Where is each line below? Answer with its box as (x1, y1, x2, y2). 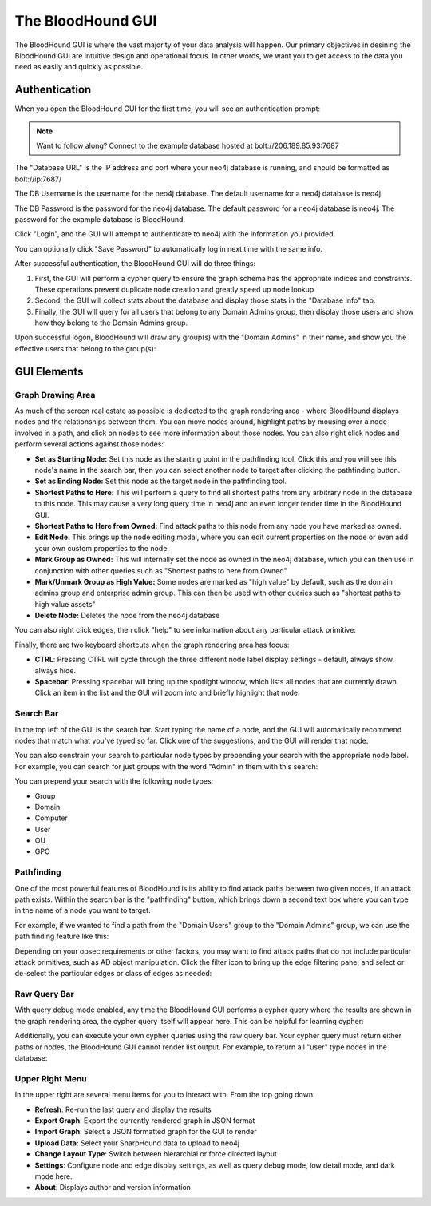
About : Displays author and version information (34, 1183, 192, 1192)
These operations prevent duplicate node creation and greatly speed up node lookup (34, 284, 314, 294)
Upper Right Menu (14, 1073, 87, 1084)
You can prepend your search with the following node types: (14, 776, 214, 786)
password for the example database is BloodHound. (14, 214, 186, 224)
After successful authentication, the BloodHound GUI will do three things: (14, 259, 256, 268)
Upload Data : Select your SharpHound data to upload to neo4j (34, 1138, 239, 1148)
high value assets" (34, 599, 96, 609)
